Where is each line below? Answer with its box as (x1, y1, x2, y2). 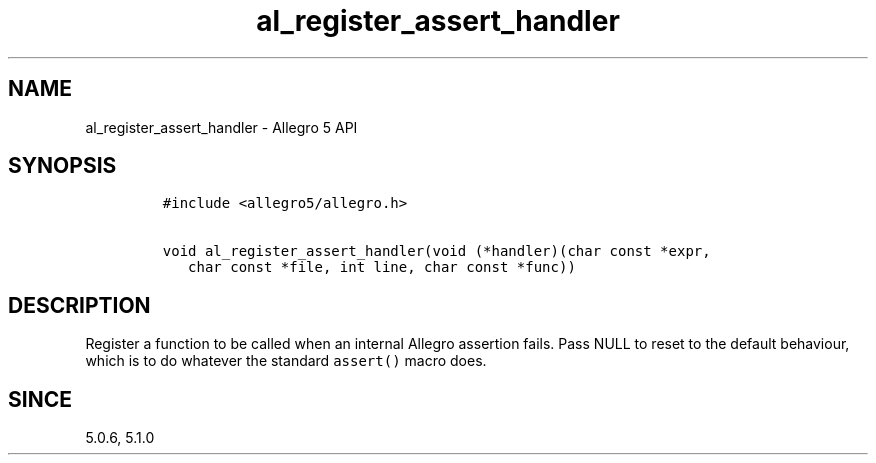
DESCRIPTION (8, 292, 151, 318)
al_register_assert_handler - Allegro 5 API (85, 118, 358, 136)
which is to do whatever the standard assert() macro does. (85, 352, 487, 370)
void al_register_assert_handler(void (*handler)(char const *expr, (162, 243, 711, 260)
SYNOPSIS (8, 153, 117, 179)
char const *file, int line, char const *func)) (188, 259, 576, 276)
